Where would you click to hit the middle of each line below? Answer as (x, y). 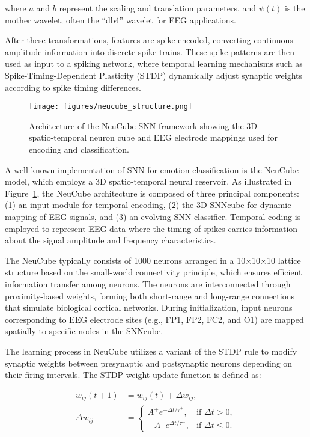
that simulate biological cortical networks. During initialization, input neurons (149, 307)
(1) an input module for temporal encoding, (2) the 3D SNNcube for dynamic (148, 205)
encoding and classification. (79, 149)
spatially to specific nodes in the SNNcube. (84, 331)
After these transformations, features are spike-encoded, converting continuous (149, 40)
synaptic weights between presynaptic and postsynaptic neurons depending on (149, 363)
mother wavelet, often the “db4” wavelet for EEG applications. (120, 20)
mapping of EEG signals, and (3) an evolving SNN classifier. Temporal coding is (153, 216)
